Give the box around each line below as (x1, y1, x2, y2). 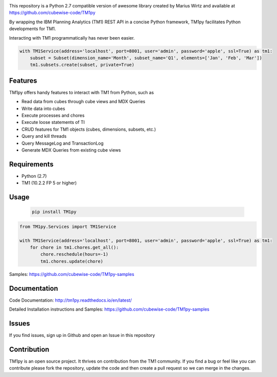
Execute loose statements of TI (21, 119, 85, 125)
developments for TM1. (9, 26, 56, 32)
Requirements (9, 160, 54, 168)
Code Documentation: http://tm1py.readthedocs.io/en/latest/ (9, 297, 132, 303)
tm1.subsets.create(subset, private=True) (30, 62, 135, 68)
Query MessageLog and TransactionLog (21, 140, 104, 146)
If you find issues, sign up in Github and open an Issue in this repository (9, 332, 155, 338)
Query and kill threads (21, 133, 67, 139)
